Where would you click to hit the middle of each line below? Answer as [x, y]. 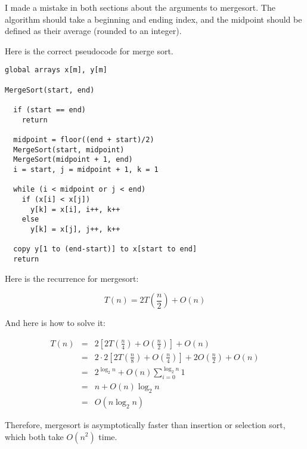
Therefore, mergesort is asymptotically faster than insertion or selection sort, [145, 424]
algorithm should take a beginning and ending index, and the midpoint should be [153, 19]
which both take [34, 436]
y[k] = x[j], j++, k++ [75, 229]
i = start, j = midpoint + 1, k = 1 [86, 169]
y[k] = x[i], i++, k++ [75, 209]
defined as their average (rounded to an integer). [93, 31]
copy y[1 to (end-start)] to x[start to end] [105, 249]
